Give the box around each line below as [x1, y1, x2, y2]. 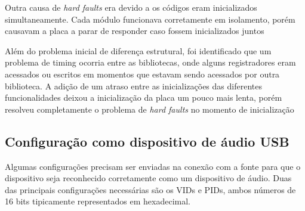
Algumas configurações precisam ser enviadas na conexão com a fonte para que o [5, 160, 301, 172]
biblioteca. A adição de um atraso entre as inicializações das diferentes [5, 79, 262, 92]
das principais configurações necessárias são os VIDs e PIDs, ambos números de [5, 183, 296, 196]
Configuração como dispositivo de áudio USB [5, 132, 289, 150]
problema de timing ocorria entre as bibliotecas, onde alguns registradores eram [5, 56, 296, 69]
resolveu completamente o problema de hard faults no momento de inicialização [5, 103, 294, 115]
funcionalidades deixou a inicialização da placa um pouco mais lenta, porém [5, 91, 282, 104]
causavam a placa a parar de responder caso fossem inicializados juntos [5, 24, 264, 37]
